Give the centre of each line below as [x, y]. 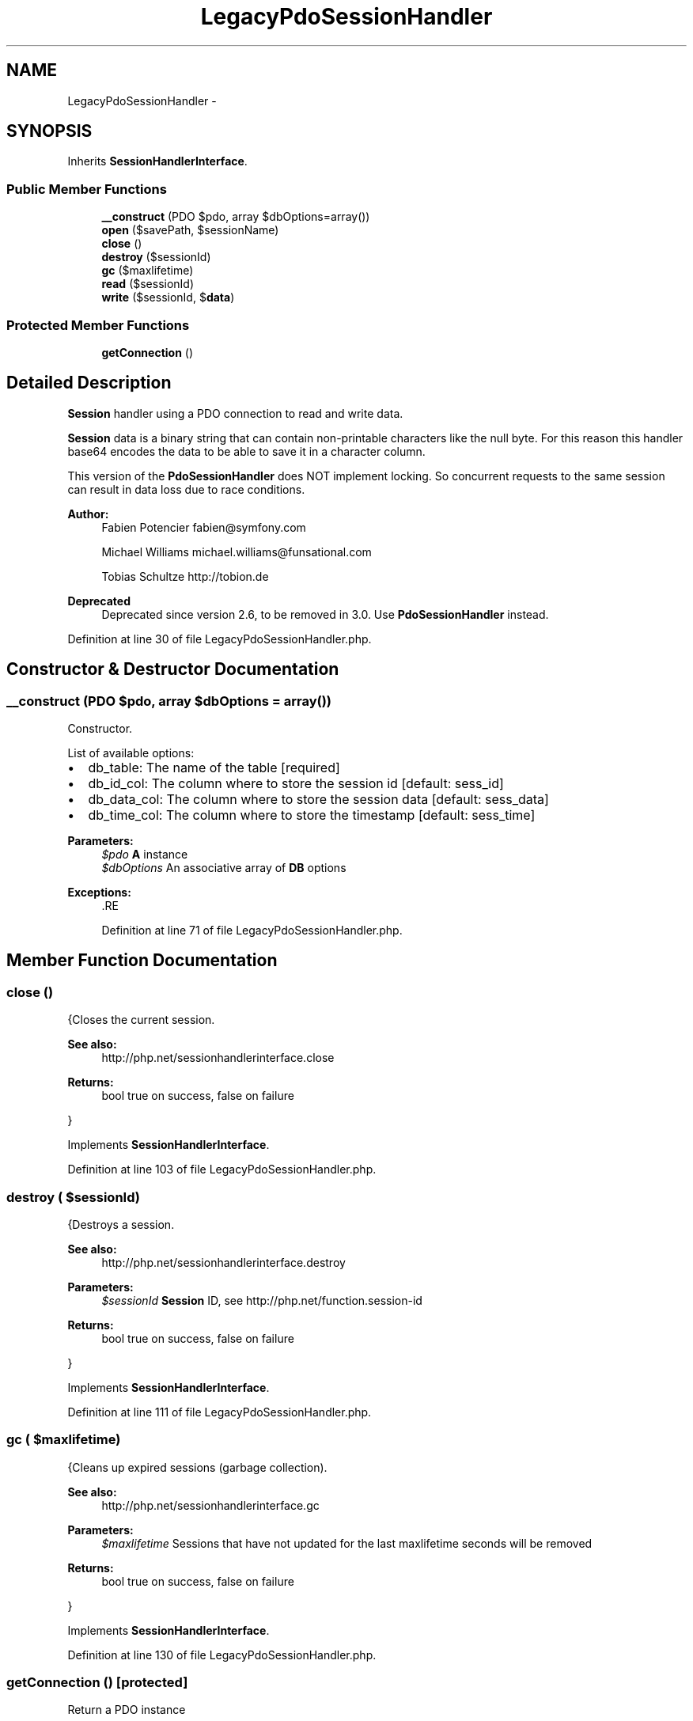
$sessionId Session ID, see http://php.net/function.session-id [262, 1300]
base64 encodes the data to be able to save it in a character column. [246, 451]
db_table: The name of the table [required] [214, 768]
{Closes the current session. [141, 1020]
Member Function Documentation [142, 961]
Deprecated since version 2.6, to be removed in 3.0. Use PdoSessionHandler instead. [325, 614]
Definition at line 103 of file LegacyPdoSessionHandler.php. [222, 1169]
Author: [88, 514]
